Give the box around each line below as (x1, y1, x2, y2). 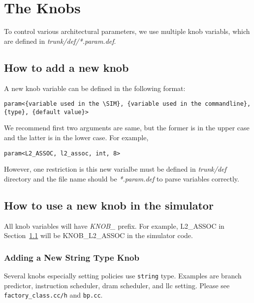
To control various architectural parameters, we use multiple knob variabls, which (4, 26, 250, 36)
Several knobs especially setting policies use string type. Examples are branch (4, 271, 242, 281)
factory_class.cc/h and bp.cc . (4, 290, 103, 300)
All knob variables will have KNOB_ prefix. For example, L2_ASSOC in (4, 220, 224, 231)
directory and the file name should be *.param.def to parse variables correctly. (4, 173, 239, 183)
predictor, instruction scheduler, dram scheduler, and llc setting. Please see (4, 280, 230, 290)
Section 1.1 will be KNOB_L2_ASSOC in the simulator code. (4, 230, 193, 241)
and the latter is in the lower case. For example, (4, 132, 149, 143)
